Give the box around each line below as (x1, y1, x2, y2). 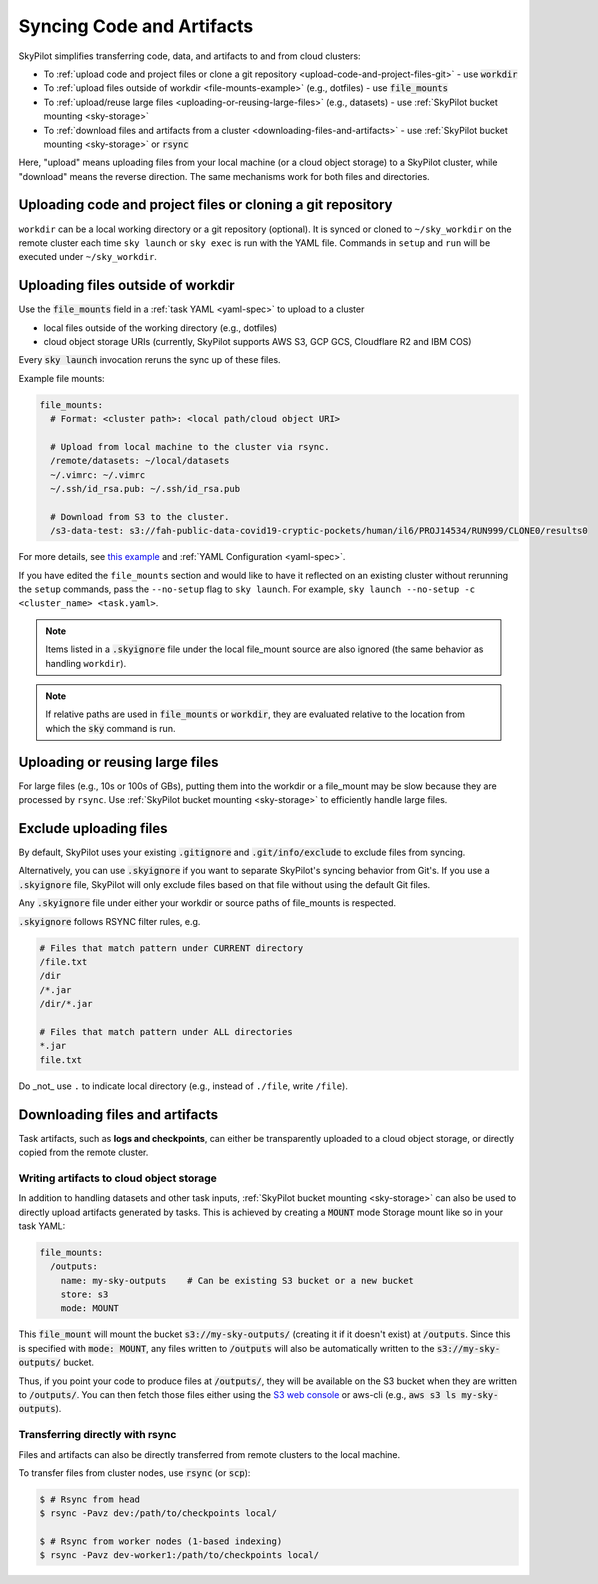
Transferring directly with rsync (18, 1428, 177, 1442)
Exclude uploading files (18, 820, 169, 837)
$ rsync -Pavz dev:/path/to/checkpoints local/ (39, 1508, 277, 1519)
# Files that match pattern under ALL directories (39, 1026, 294, 1037)
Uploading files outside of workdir (18, 277, 235, 294)
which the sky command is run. (45, 722, 176, 734)
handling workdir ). (45, 657, 127, 669)
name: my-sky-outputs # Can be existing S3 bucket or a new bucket (60, 1275, 415, 1286)
